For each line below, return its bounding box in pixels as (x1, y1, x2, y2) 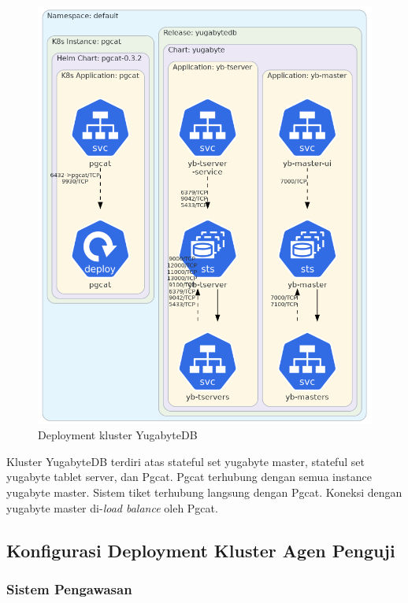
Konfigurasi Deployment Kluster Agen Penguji (6, 538, 395, 562)
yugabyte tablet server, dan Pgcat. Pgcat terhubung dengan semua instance (6, 468, 372, 485)
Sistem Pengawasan (6, 579, 132, 598)
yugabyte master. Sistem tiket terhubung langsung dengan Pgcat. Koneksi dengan (6, 484, 402, 501)
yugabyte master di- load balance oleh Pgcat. (6, 499, 218, 516)
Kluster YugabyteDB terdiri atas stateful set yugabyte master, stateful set (6, 453, 365, 469)
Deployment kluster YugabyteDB (38, 427, 198, 443)
